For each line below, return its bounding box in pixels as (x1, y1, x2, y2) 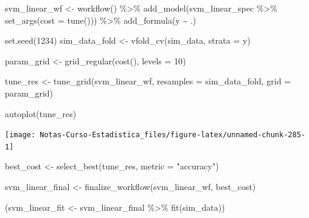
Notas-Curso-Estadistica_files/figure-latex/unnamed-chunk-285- (40, 131, 305, 140)
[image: (5, 131, 36, 140)
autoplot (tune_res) (5, 107, 77, 120)
